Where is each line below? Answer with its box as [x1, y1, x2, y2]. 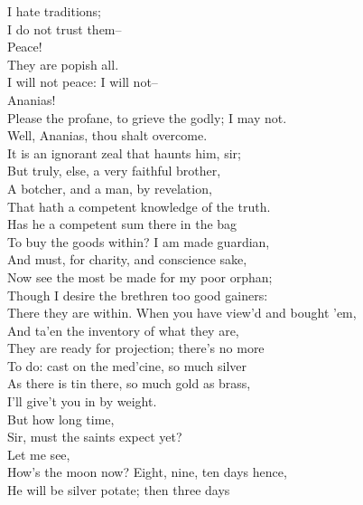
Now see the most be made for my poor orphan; [7, 267, 273, 286]
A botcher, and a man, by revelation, [7, 178, 212, 197]
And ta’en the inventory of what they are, [7, 320, 239, 339]
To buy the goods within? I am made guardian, [7, 232, 270, 251]
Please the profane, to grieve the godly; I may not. [7, 108, 287, 127]
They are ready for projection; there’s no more [7, 338, 265, 357]
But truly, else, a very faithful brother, [7, 161, 221, 180]
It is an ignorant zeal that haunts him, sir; [7, 143, 241, 162]
